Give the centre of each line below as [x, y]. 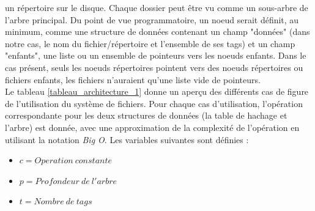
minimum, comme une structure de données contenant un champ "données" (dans [157, 31]
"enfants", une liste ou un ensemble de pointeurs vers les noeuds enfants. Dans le [156, 55]
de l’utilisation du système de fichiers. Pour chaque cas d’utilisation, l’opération [154, 103]
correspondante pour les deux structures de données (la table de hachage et [146, 115]
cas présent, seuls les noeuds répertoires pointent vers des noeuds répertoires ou [154, 67]
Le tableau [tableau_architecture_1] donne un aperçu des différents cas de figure [157, 91]
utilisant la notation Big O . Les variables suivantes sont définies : [127, 139]
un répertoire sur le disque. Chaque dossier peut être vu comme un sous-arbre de [157, 7]
